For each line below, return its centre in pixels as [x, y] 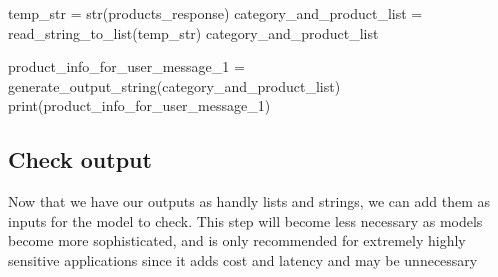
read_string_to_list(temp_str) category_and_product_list [193, 32]
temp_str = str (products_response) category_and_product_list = [215, 13]
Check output [80, 159]
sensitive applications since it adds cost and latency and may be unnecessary [243, 259]
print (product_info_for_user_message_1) [139, 105]
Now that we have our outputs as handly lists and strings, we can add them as [249, 201]
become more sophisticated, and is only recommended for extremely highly [237, 240]
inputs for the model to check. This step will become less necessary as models [245, 220]
